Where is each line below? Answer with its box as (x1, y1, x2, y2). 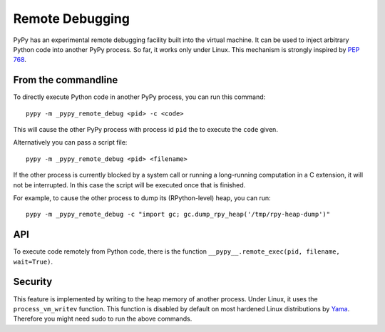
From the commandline (13, 74, 118, 86)
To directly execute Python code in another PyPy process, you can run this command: (13, 93, 266, 101)
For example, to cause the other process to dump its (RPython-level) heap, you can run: (13, 193, 271, 202)
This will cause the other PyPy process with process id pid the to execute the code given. (13, 125, 278, 134)
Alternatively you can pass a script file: (13, 138, 128, 147)
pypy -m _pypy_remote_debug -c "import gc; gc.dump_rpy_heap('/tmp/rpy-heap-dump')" (26, 210, 331, 219)
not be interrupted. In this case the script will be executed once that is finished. (13, 180, 246, 189)
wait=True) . (13, 257, 53, 266)
